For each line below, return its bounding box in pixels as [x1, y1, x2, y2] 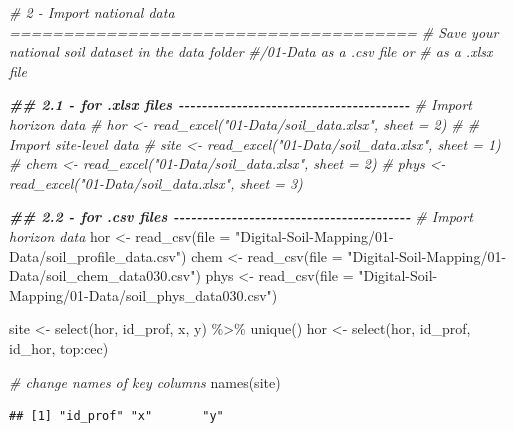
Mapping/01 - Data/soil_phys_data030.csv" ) [9, 284, 278, 305]
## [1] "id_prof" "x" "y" [9, 409, 224, 424]
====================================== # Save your [9, 21, 499, 42]
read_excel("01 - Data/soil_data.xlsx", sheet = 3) [9, 172, 303, 193]
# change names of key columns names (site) [9, 371, 281, 392]
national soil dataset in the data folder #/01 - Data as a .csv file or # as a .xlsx [9, 41, 493, 62]
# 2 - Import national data [9, 2, 175, 22]
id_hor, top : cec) [9, 337, 109, 358]
